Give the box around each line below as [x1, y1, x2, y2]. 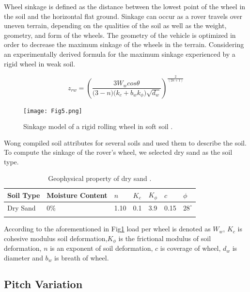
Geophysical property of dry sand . [48, 173, 152, 183]
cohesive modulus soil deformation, [4, 233, 108, 243]
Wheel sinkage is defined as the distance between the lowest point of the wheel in [4, 1, 246, 11]
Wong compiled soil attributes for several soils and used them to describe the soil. [4, 137, 247, 147]
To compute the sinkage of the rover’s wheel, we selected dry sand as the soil [4, 147, 233, 157]
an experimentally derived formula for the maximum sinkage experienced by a [4, 49, 235, 59]
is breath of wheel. [54, 252, 109, 262]
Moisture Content [47, 190, 108, 200]
